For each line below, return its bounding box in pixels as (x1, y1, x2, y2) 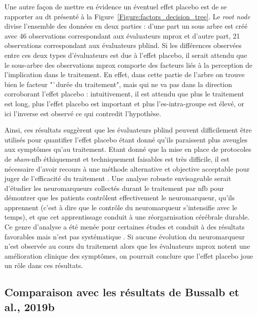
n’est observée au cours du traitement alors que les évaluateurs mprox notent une (4, 241, 250, 251)
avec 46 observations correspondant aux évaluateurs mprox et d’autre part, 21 (4, 30, 240, 41)
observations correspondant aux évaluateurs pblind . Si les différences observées (4, 40, 242, 50)
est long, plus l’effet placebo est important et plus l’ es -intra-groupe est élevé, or (4, 98, 244, 108)
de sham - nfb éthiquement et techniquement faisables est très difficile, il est (4, 153, 230, 164)
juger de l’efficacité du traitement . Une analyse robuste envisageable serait (4, 173, 231, 183)
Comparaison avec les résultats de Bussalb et (4, 284, 239, 300)
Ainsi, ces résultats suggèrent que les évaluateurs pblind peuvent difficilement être (4, 125, 252, 135)
